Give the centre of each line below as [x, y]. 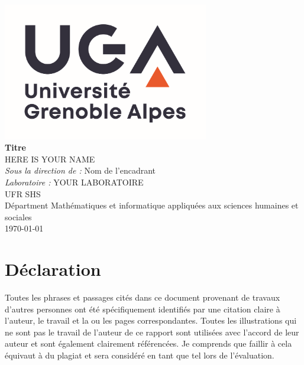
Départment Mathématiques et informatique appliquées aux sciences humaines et [152, 205]
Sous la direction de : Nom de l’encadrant [80, 170]
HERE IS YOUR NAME [50, 159]
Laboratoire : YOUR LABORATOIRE [74, 182]
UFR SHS [23, 193]
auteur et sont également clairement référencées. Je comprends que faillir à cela [148, 343]
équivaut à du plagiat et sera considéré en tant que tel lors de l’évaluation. [140, 355]
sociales [18, 216]
